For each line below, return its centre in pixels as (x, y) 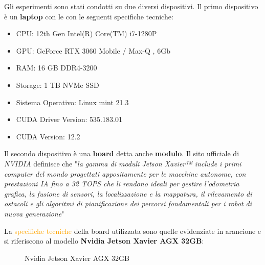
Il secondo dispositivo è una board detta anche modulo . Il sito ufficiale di (122, 153)
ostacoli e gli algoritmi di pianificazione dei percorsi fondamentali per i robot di (128, 203)
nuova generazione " (34, 213)
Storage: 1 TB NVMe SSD (58, 85)
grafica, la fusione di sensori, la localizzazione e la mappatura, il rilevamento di (128, 193)
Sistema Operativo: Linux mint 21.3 (72, 102)
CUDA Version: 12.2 (48, 136)
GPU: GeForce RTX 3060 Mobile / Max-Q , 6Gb (93, 50)
